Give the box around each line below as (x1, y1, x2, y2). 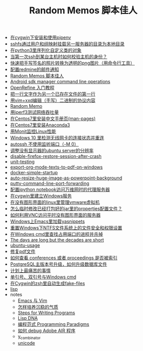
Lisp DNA (17, 315, 38, 321)
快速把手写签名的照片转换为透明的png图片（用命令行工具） (10, 60, 135, 66)
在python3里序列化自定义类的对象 (10, 47, 82, 54)
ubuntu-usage (10, 242, 40, 248)
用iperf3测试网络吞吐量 (10, 109, 59, 115)
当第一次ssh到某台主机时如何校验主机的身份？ (10, 54, 107, 60)
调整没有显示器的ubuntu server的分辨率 (10, 148, 94, 154)
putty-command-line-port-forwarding (10, 180, 89, 186)
